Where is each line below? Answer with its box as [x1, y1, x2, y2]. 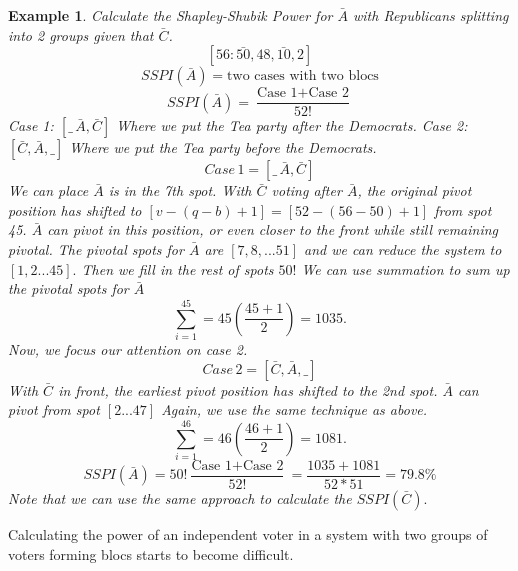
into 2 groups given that [8, 24, 154, 45]
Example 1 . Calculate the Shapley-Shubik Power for [8, 5, 333, 25]
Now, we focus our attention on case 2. [8, 338, 248, 359]
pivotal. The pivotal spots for [8, 239, 184, 260]
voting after [271, 180, 342, 201]
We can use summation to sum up [301, 258, 510, 279]
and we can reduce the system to [304, 239, 502, 260]
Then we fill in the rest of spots [81, 258, 274, 279]
